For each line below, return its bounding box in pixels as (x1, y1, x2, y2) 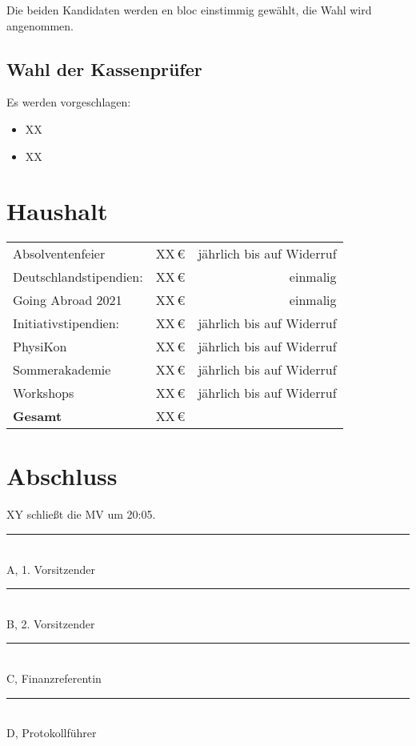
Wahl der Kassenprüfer (6, 56, 202, 81)
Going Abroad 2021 (13, 291, 122, 310)
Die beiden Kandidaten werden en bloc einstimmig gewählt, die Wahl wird (6, 2, 372, 18)
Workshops (13, 383, 74, 403)
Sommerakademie (13, 360, 111, 379)
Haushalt (6, 195, 108, 227)
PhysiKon (13, 337, 67, 356)
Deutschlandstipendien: (13, 267, 143, 287)
